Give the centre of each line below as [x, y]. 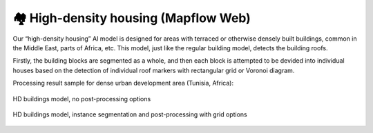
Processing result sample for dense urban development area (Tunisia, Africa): [123, 83]
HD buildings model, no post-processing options [82, 99]
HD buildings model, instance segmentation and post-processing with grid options [130, 114]
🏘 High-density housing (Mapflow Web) [132, 18]
